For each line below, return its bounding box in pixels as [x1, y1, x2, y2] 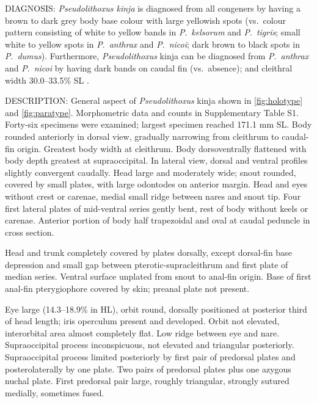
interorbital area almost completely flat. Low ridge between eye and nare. [5, 326, 280, 339]
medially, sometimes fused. [5, 386, 104, 399]
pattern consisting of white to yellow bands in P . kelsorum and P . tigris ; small [5, 26, 301, 38]
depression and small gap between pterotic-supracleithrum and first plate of [5, 258, 288, 270]
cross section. [5, 225, 54, 238]
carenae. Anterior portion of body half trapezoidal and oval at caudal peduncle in [5, 214, 310, 227]
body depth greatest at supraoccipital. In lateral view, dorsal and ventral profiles [5, 154, 308, 167]
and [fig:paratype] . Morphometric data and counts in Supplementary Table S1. [5, 106, 299, 118]
